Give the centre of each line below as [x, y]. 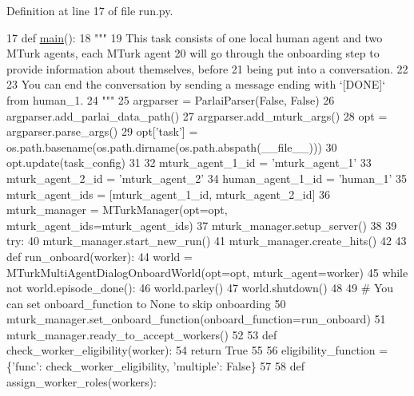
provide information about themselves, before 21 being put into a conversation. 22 [207, 68]
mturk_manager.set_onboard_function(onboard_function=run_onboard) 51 [196, 319]
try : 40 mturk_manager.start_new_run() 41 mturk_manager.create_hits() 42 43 [207, 241]
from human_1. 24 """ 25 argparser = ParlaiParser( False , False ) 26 [171, 99]
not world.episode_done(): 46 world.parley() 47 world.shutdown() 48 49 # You [200, 288]
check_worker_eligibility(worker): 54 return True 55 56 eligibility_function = [197, 350]
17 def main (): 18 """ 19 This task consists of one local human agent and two [195, 37]
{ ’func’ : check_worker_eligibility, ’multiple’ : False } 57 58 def [155, 366]
